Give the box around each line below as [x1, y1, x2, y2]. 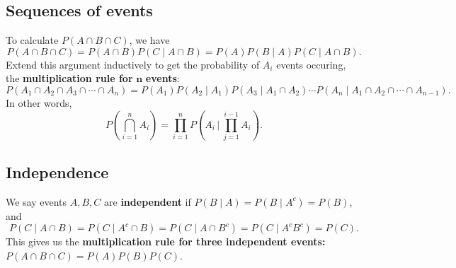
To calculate [6, 33, 59, 47]
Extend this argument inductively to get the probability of [6, 57, 260, 71]
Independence [6, 161, 109, 182]
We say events [6, 194, 67, 209]
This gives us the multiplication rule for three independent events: [6, 234, 326, 249]
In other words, [6, 95, 72, 110]
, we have [129, 33, 170, 47]
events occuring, [276, 57, 346, 71]
